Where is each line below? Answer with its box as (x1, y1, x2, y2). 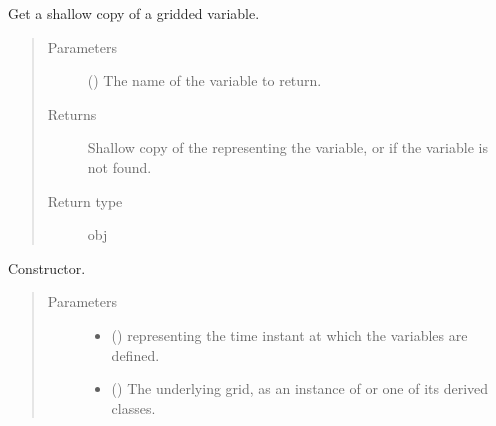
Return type (47, 190, 123, 211)
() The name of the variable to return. (87, 70, 322, 91)
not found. (87, 156, 152, 177)
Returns (47, 103, 97, 124)
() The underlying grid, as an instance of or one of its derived (111, 378, 489, 399)
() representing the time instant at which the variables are (111, 324, 468, 345)
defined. (111, 344, 160, 365)
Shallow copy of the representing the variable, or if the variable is (87, 137, 488, 158)
